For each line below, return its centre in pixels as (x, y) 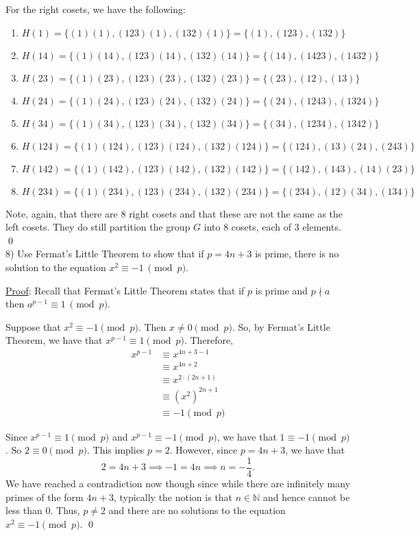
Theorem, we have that (54, 340)
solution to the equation (56, 267)
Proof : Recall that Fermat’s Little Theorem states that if (125, 290)
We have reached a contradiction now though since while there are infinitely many (178, 483)
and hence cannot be (307, 497)
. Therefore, (209, 340)
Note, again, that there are (62, 213)
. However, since (203, 450)
